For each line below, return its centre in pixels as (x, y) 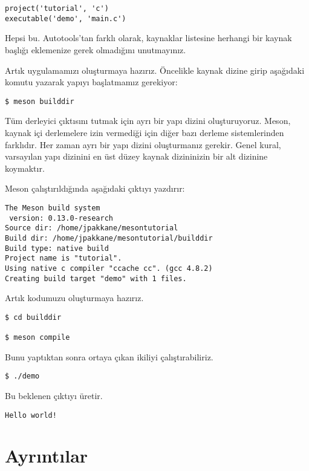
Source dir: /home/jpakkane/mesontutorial (92, 228)
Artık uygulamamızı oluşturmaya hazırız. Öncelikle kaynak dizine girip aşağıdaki (155, 70)
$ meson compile (37, 338)
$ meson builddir (40, 101)
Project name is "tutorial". (63, 258)
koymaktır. (25, 168)
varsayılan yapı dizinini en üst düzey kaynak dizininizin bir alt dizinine (136, 156)
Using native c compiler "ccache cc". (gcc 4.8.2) (109, 268)
